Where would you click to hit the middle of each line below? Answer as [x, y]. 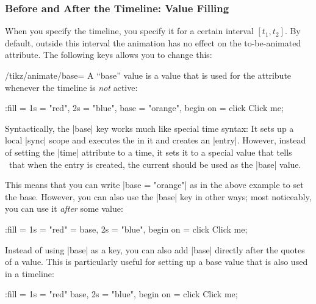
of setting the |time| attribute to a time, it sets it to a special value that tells [149, 152]
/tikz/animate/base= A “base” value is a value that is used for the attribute [148, 75]
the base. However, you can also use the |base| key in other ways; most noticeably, [158, 196]
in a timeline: [30, 273]
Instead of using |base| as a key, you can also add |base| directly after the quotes [155, 249]
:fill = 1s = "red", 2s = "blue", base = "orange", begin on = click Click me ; [144, 108]
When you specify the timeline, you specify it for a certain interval [129, 31]
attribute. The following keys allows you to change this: [109, 55]
